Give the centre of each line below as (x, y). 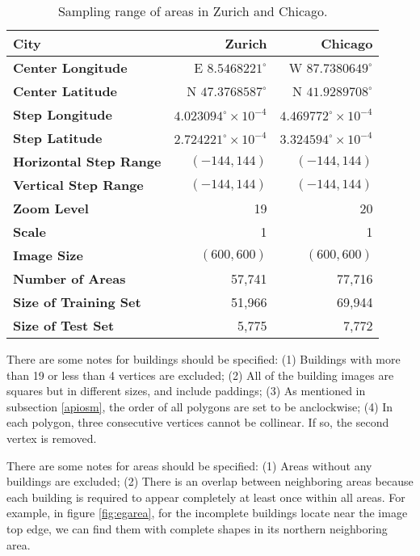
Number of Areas (69, 278)
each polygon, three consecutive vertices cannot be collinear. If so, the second (198, 422)
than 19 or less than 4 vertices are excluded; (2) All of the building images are (200, 375)
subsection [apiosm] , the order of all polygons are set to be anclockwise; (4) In (200, 406)
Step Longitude (63, 114)
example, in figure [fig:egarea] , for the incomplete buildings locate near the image (207, 513)
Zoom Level (51, 208)
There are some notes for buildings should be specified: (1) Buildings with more (204, 359)
